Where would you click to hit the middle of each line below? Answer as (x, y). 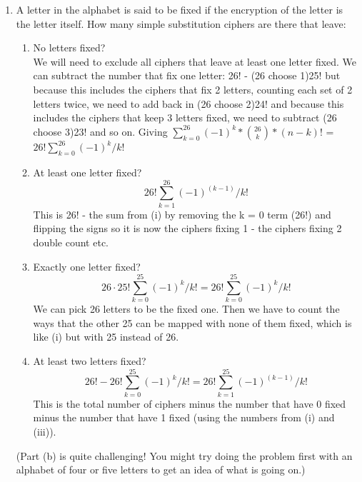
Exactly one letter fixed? (87, 266)
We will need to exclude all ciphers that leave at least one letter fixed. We (195, 61)
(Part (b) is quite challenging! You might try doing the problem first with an (184, 455)
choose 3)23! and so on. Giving (100, 131)
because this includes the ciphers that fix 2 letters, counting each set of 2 (193, 89)
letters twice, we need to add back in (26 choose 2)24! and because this (188, 103)
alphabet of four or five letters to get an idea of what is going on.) (161, 470)
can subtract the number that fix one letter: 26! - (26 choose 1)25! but (187, 75)
